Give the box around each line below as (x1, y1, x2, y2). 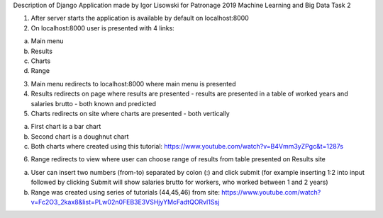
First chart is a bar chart (30, 122, 101, 131)
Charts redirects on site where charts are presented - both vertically (30, 109, 230, 117)
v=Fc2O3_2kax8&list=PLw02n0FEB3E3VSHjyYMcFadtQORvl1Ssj (30, 198, 220, 207)
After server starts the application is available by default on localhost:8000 (30, 14, 250, 23)
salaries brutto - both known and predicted (30, 99, 156, 108)
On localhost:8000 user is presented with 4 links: (30, 23, 175, 32)
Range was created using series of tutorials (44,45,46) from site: (30, 188, 220, 196)
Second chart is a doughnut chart (30, 132, 129, 141)
